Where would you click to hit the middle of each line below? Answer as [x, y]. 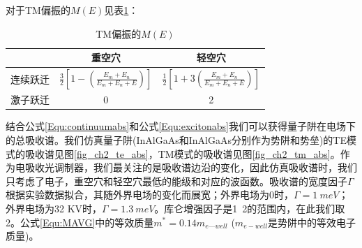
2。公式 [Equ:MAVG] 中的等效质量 [80, 222]
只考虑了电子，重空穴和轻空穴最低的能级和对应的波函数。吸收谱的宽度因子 [176, 181]
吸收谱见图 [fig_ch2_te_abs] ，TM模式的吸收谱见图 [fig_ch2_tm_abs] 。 [182, 153]
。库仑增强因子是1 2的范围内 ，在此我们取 [250, 208]
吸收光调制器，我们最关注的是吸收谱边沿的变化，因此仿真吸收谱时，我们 [191, 167]
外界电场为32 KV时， [54, 208]
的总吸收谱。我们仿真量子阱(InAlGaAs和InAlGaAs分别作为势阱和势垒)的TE [176, 139]
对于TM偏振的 [38, 10]
